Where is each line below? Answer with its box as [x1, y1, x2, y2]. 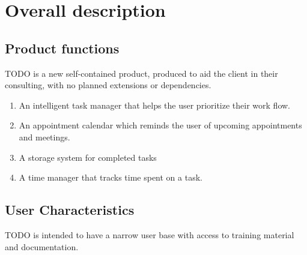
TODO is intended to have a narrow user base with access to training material [5, 228, 294, 241]
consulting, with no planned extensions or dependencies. [5, 79, 211, 91]
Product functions [5, 38, 120, 57]
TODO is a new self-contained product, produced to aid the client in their [5, 67, 278, 79]
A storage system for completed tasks [19, 151, 157, 163]
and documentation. [5, 240, 79, 253]
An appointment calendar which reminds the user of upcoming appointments [19, 119, 302, 131]
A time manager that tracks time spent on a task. [19, 171, 202, 184]
